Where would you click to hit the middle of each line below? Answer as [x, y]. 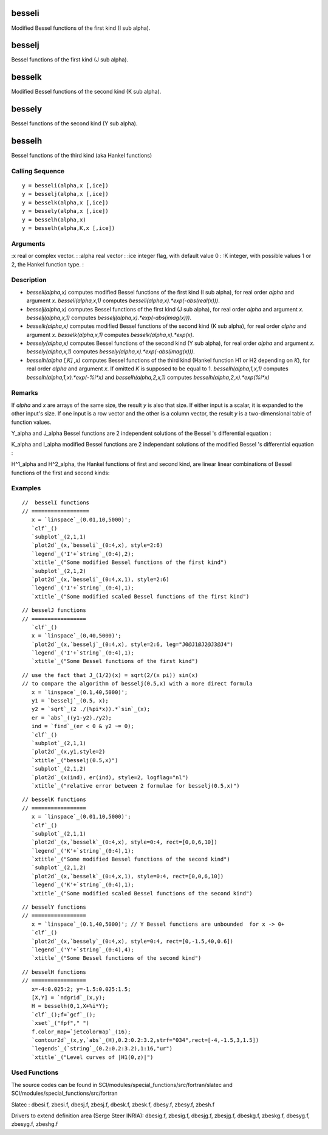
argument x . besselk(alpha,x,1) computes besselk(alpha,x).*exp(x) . [110, 335]
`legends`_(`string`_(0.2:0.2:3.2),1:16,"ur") [102, 1049]
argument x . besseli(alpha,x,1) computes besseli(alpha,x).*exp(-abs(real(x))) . [123, 300]
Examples [26, 488]
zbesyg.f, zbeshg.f [35, 1124]
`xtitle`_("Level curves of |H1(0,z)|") [92, 1057]
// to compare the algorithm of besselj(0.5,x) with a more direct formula [137, 684]
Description [29, 280]
